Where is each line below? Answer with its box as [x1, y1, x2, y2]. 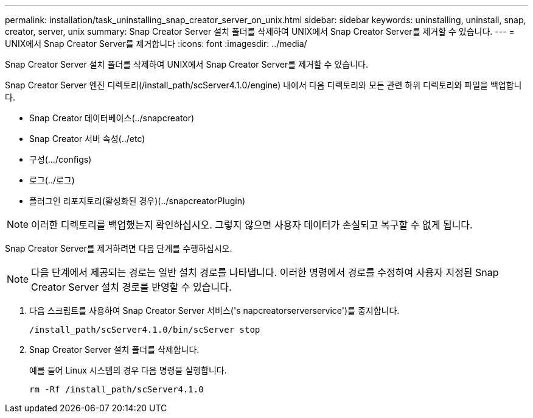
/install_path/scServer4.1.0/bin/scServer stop [29, 325, 260, 335]
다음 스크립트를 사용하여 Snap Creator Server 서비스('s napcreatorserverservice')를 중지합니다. [29, 305, 400, 316]
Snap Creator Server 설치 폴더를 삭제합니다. [29, 344, 200, 355]
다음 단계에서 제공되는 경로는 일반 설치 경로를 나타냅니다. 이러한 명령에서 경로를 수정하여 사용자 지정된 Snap [31, 266, 499, 278]
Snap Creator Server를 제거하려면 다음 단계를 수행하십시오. [5, 243, 232, 253]
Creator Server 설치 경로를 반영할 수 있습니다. [31, 281, 232, 293]
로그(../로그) [29, 175, 75, 185]
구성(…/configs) [29, 154, 92, 165]
